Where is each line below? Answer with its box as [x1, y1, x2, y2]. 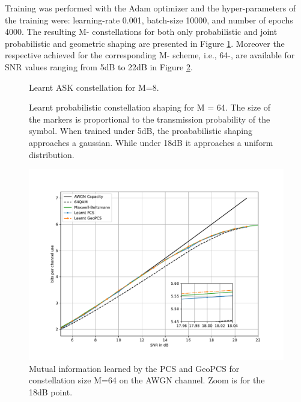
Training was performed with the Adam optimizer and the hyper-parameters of [5, 2, 296, 14]
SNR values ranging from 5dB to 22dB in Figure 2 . [5, 60, 193, 73]
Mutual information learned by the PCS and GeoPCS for [29, 362, 240, 374]
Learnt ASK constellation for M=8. [29, 81, 159, 93]
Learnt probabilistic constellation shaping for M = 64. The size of [29, 101, 270, 114]
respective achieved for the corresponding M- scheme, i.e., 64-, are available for [5, 49, 295, 61]
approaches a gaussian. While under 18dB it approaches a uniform [29, 136, 273, 148]
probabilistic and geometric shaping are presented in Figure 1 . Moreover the [5, 37, 285, 49]
